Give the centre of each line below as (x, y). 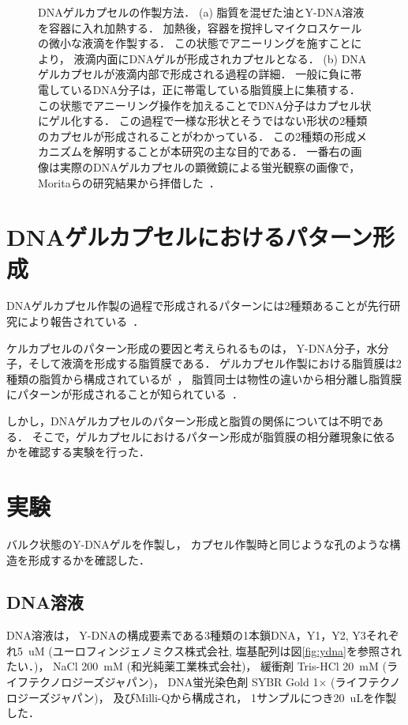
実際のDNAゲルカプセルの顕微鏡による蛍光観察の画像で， (210, 166)
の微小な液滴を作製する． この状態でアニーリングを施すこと (195, 43)
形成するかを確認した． (89, 559)
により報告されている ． (80, 321)
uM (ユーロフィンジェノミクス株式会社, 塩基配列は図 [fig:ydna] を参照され (215, 650)
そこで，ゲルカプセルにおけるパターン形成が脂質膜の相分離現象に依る (213, 436)
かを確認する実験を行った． (78, 452)
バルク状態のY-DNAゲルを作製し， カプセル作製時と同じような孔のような (198, 544)
